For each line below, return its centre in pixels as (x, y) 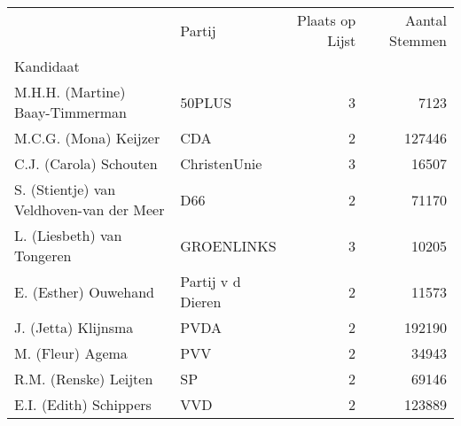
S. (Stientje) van (65, 189)
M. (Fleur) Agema (71, 353)
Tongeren (43, 256)
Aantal (426, 20)
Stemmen (418, 40)
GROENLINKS (228, 245)
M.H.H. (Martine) (70, 92)
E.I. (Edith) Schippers (83, 404)
